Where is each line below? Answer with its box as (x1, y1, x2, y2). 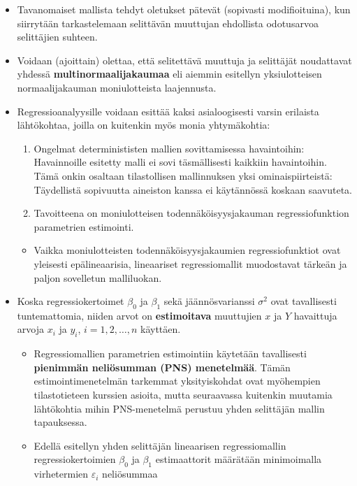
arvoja (17, 322, 44, 336)
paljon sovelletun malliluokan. (34, 270, 162, 285)
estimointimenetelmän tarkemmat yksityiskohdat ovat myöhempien (34, 373, 321, 388)
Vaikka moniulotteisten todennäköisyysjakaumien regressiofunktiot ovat (34, 243, 341, 257)
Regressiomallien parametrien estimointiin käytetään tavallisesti (34, 346, 307, 361)
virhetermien (34, 466, 89, 481)
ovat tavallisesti (270, 294, 337, 308)
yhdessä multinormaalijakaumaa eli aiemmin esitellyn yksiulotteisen (17, 66, 322, 81)
